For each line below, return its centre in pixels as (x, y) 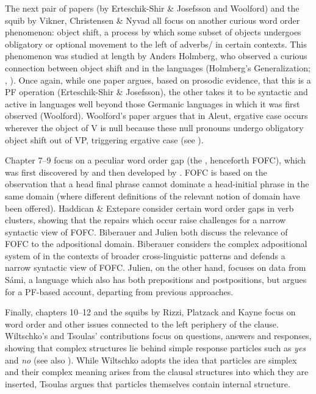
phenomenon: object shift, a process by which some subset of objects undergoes (153, 32)
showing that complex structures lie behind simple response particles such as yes (156, 348)
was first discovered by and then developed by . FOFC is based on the (136, 172)
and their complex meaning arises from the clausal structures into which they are (157, 372)
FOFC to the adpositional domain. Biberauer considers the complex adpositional (156, 244)
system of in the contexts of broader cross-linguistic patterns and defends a (145, 255)
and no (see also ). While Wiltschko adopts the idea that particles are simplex (151, 360)
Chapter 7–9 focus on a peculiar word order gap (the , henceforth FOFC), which (156, 160)
